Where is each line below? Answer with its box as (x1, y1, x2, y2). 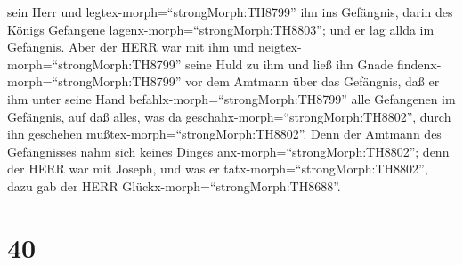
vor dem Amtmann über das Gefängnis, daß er (185, 72, 440, 91)
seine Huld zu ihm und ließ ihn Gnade (185, 54, 394, 73)
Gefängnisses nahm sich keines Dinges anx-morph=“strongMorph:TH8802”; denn (7, 141, 450, 160)
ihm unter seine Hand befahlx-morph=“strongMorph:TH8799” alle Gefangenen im (7, 89, 456, 108)
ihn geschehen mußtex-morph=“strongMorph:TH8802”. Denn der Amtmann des (7, 124, 442, 143)
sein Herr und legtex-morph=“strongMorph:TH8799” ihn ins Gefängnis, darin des (7, 3, 453, 20)
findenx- (396, 54, 442, 73)
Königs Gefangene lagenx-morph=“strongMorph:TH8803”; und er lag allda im (7, 20, 435, 38)
